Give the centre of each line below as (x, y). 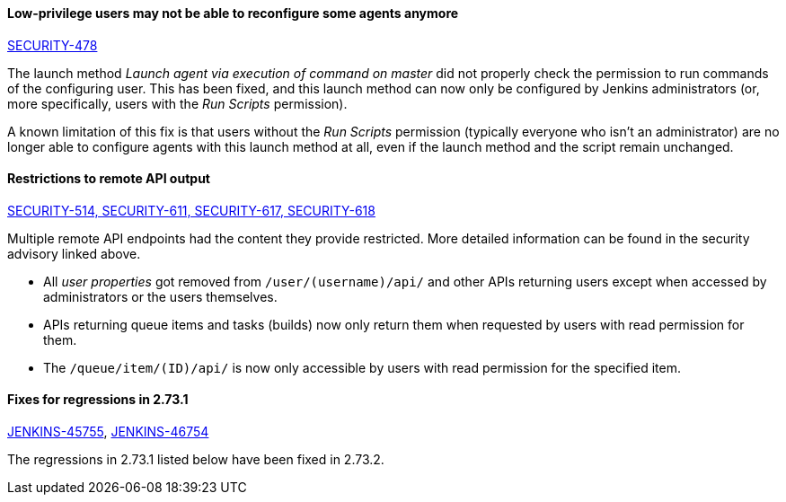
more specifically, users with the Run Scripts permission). (177, 103)
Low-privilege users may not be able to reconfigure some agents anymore (233, 13)
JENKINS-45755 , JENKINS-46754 (108, 432)
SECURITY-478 (53, 45)
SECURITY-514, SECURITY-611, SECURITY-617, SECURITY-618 (191, 210)
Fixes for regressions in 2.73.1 (98, 400)
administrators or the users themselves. (160, 296)
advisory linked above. (74, 253)
